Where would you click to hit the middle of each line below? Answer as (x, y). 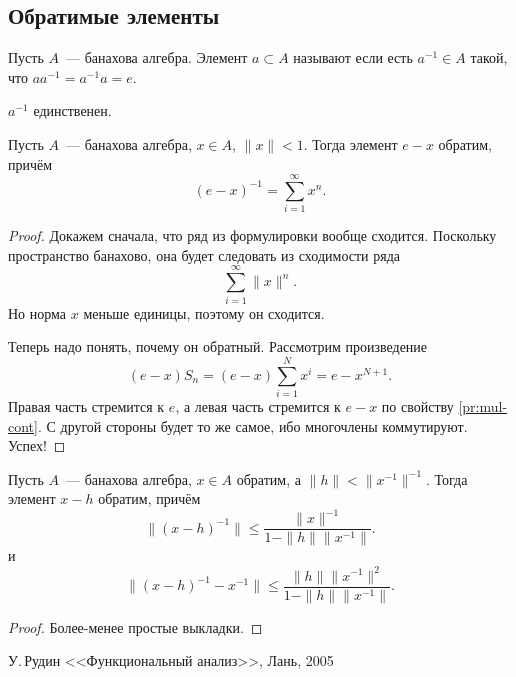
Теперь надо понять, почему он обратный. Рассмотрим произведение (218, 346)
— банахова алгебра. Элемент (156, 57)
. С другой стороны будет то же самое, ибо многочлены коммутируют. (252, 425)
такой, (489, 57)
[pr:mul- (483, 405)
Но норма (37, 312)
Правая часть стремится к (86, 405)
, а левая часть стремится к (258, 405)
